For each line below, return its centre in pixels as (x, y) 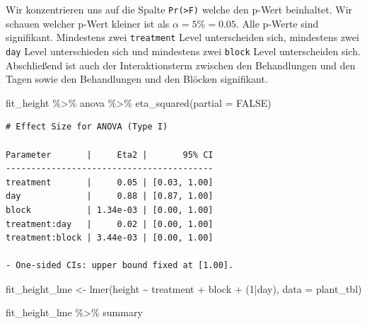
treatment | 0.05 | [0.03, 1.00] (110, 182)
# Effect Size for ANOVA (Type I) (87, 127)
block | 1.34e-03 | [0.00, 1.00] (110, 210)
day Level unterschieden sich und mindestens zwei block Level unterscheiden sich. (183, 51)
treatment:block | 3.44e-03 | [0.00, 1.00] (110, 238)
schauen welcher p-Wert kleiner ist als (88, 23)
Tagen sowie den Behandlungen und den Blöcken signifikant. (137, 79)
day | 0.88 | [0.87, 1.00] (110, 196)
